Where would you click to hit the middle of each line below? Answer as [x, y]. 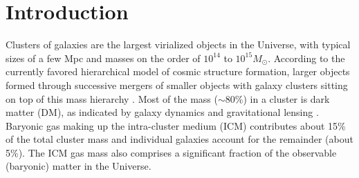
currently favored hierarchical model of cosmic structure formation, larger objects [178, 71]
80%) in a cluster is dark [277, 98]
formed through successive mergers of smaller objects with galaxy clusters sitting [177, 85]
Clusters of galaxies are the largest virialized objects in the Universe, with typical [178, 44]
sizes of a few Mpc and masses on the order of [103, 58]
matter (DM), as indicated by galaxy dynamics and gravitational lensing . [162, 112]
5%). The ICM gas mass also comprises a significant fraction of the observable [171, 152]
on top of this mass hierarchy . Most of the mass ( [112, 98]
